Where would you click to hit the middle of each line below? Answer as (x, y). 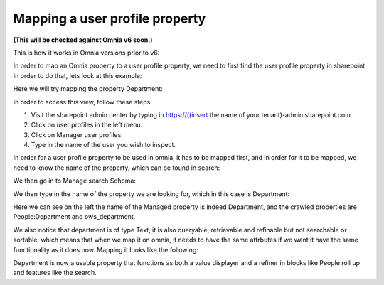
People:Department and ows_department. (74, 217)
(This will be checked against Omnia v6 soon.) (83, 40)
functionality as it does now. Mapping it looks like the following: (106, 249)
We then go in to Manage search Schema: (75, 181)
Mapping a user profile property (110, 18)
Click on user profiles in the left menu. (87, 125)
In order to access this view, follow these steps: (82, 102)
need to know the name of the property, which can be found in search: (117, 168)
